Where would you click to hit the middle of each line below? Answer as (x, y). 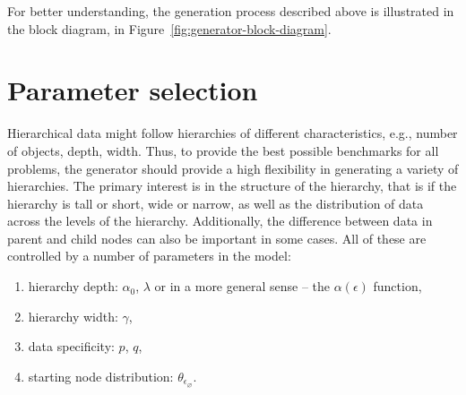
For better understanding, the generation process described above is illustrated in (231, 11)
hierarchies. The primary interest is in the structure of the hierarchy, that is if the (232, 186)
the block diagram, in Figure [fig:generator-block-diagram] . (169, 28)
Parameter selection (133, 90)
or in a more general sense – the (242, 286)
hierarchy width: (73, 316)
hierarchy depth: (73, 286)
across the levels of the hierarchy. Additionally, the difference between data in (220, 221)
